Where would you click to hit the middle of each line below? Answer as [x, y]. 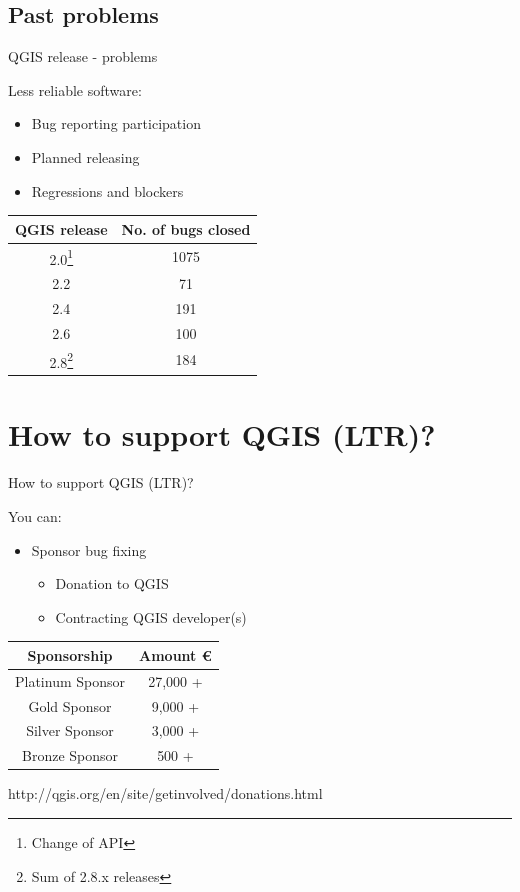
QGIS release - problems [83, 56]
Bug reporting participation [116, 123]
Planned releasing [85, 156]
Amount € [175, 654]
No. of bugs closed [186, 228]
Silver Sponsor [70, 730]
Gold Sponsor [70, 705]
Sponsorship [70, 654]
